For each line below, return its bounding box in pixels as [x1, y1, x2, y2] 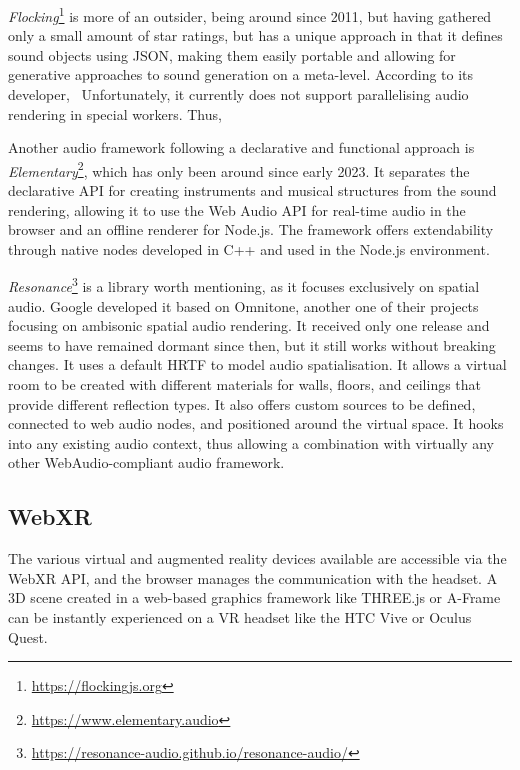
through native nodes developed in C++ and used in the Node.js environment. [8, 238, 490, 259]
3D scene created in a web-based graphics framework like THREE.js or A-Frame [8, 587, 501, 608]
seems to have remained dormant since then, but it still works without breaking [8, 334, 496, 355]
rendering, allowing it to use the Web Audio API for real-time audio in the [8, 199, 466, 220]
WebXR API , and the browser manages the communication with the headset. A [8, 567, 498, 588]
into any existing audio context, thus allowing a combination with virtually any [8, 432, 494, 453]
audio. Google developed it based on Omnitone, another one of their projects [8, 295, 479, 316]
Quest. [8, 626, 48, 647]
